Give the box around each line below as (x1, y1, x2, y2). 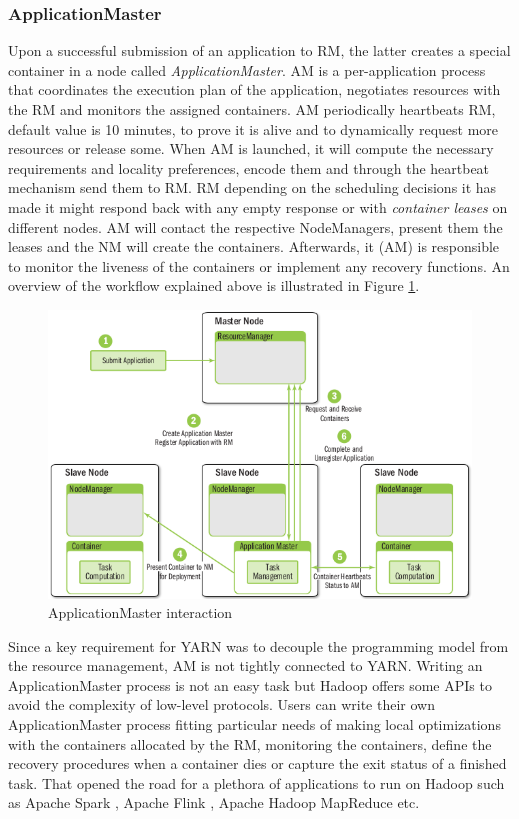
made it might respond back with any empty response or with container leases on (8, 196, 508, 217)
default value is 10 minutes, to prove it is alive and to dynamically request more (8, 118, 499, 139)
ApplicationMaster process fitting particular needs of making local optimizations (8, 714, 501, 735)
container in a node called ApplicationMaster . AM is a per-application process (8, 59, 486, 80)
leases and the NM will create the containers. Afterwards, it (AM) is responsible (8, 236, 500, 257)
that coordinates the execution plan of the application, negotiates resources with (8, 79, 501, 100)
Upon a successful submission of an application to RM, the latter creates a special (8, 40, 511, 61)
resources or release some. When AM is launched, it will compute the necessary (8, 138, 494, 159)
